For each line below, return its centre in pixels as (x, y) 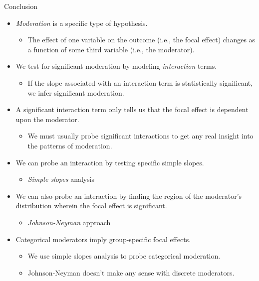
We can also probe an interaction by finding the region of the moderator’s (129, 196)
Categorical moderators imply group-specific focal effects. (103, 239)
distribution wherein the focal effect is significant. (91, 206)
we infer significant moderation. (76, 92)
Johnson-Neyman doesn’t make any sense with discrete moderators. (131, 272)
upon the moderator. (47, 119)
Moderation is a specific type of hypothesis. (82, 23)
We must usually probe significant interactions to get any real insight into (140, 136)
